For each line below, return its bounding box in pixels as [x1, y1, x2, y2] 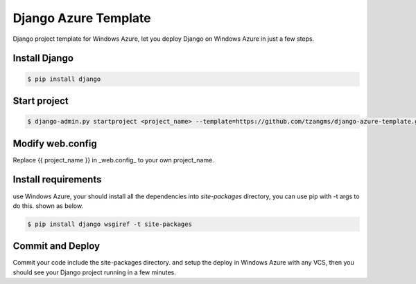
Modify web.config [12, 138, 97, 149]
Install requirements [12, 173, 102, 186]
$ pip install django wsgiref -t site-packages [27, 220, 192, 228]
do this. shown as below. [12, 201, 83, 210]
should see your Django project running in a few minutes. [12, 268, 176, 276]
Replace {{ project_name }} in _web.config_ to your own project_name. [12, 155, 214, 164]
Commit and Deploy [12, 240, 101, 252]
